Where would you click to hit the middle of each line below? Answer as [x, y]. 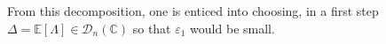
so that [152, 28]
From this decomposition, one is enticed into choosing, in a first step [193, 11]
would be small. [232, 28]
